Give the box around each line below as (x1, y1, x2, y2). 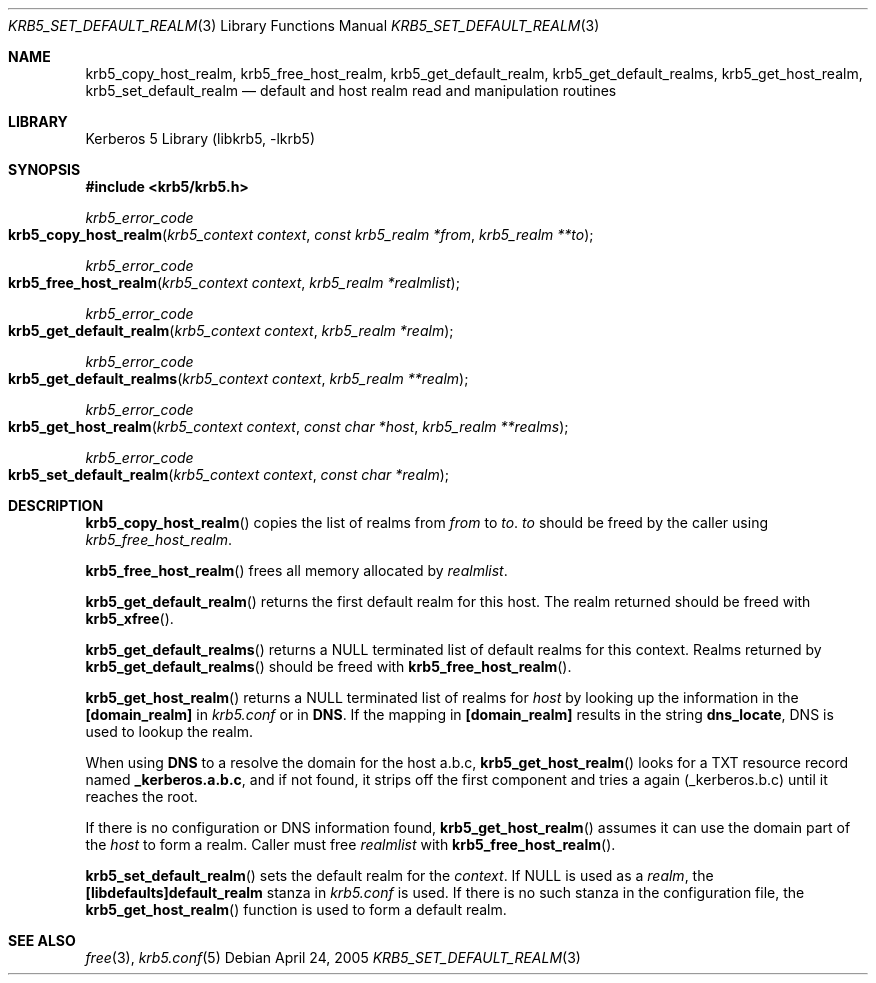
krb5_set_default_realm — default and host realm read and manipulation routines (85, 82, 617, 99)
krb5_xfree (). (85, 610, 174, 627)
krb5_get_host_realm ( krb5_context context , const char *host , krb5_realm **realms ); (8, 418, 569, 435)
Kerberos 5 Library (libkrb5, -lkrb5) (85, 130, 316, 147)
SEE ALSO (8, 932, 76, 949)
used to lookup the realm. (85, 723, 254, 740)
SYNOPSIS (8, 161, 81, 178)
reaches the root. (85, 788, 198, 805)
